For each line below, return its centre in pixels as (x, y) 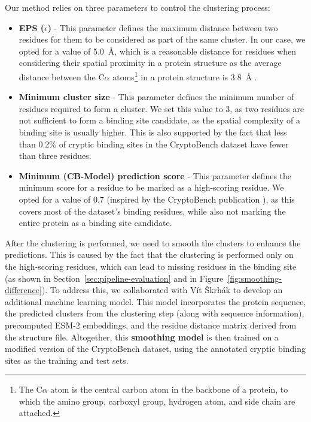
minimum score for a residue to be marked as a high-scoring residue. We (151, 187)
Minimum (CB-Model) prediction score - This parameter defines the (155, 175)
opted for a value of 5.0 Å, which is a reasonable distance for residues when (158, 51)
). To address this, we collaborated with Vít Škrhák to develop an (162, 290)
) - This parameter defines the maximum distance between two (163, 27)
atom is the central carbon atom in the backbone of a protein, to (169, 389)
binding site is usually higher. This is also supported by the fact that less (153, 132)
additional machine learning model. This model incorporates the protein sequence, (155, 301)
